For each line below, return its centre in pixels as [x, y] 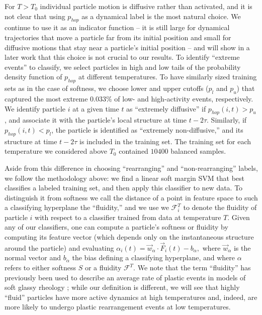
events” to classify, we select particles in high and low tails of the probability [123, 67]
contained [134, 151]
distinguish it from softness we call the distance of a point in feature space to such [131, 197]
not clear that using [35, 16]
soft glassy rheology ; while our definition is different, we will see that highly [122, 287]
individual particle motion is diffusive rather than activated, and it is [146, 6]
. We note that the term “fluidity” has [192, 268]
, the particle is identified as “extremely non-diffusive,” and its [147, 129]
